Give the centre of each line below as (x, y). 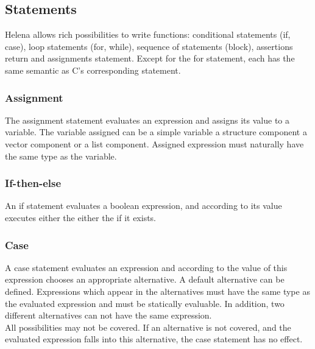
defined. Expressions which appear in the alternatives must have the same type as (157, 291)
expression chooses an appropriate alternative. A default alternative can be (145, 279)
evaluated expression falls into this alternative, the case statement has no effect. (154, 339)
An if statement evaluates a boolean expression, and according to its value (143, 206)
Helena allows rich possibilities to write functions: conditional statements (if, (148, 34)
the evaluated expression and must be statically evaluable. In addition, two (145, 303)
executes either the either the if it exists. (80, 217)
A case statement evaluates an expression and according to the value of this (146, 267)
